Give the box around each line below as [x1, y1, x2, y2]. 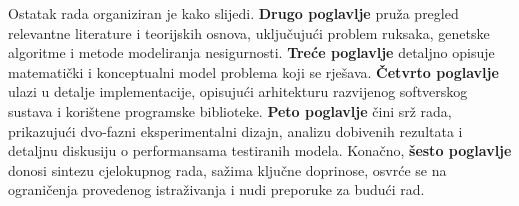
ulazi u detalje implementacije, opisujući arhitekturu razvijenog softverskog [8, 81, 468, 102]
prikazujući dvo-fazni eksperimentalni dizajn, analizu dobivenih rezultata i [8, 120, 463, 141]
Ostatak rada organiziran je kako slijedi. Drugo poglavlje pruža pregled [8, 3, 459, 23]
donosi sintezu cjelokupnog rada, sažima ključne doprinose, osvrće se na [8, 159, 447, 180]
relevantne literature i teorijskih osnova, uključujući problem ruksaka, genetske [8, 22, 490, 43]
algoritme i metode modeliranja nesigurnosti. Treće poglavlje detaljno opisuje [8, 42, 495, 63]
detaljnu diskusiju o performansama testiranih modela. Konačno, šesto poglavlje [8, 140, 512, 161]
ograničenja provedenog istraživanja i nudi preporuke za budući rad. [8, 179, 425, 200]
